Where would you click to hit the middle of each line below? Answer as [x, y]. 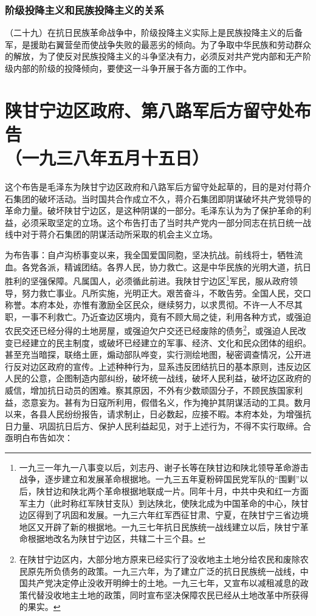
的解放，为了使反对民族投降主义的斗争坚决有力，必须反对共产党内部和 [145, 56]
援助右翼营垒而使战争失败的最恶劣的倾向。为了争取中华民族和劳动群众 [170, 44]
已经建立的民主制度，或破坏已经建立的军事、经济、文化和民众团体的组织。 [162, 342]
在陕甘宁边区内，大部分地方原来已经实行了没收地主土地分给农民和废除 [160, 559]
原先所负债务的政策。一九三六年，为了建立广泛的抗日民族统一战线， [164, 571]
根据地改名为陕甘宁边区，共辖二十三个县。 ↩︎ [116, 539]
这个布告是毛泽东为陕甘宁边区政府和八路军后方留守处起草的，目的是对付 [149, 187]
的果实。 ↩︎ [40, 607]
